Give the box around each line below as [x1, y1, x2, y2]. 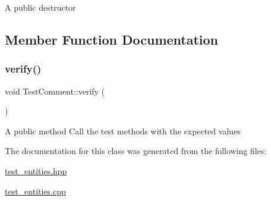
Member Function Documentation [5, 30, 219, 48]
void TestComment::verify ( [5, 84, 105, 97]
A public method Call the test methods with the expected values [5, 124, 241, 137]
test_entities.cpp [5, 184, 66, 197]
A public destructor [5, 1, 76, 13]
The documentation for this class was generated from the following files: [5, 145, 267, 157]
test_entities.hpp [5, 164, 67, 177]
